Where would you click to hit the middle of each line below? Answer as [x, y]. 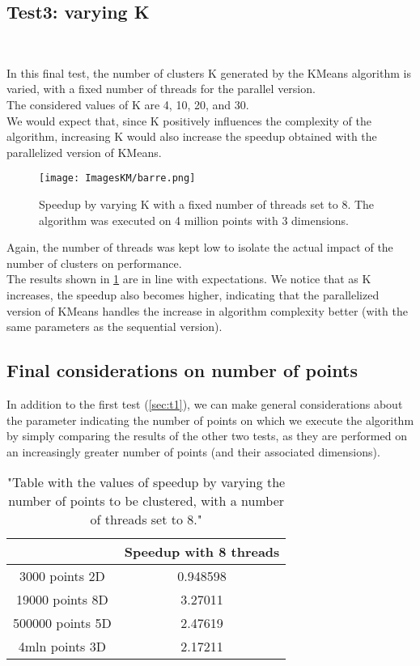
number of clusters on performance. [94, 263]
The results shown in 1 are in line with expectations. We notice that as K [189, 279]
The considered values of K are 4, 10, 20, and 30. [128, 104]
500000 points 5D [62, 623]
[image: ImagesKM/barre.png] [117, 178]
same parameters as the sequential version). [115, 327]
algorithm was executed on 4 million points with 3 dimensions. [194, 220]
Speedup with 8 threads [202, 552]
